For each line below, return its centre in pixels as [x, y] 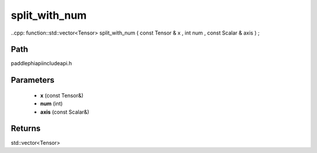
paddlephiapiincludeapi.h [41, 63]
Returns [26, 129]
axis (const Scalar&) [65, 112]
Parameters [33, 80]
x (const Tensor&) [62, 95]
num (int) [51, 104]
